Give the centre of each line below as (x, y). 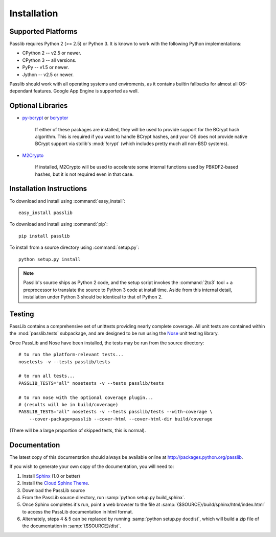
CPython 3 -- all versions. (49, 60)
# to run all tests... (47, 376)
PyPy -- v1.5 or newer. (45, 67)
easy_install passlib (45, 213)
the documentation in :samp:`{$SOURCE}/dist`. (72, 526)
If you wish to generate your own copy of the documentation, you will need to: (92, 466)
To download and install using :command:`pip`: (59, 224)
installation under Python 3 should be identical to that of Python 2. (93, 297)
